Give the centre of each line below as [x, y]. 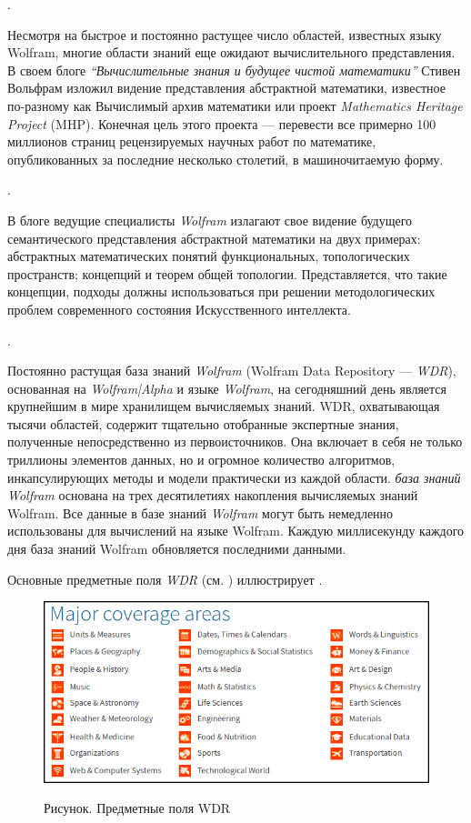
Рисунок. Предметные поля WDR [137, 808]
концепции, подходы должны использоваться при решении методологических [221, 291]
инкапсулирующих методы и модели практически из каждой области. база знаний [234, 477]
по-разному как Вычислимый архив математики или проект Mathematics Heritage [235, 105]
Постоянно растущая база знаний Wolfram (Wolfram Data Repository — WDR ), [232, 371]
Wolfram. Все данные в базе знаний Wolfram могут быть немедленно [200, 512]
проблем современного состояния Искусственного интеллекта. [179, 309]
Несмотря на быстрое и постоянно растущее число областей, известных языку [225, 34]
